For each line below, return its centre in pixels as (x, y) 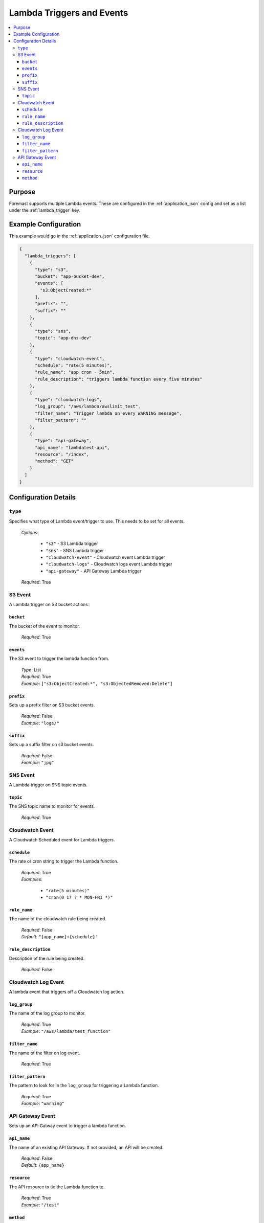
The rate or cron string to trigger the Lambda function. (64, 861)
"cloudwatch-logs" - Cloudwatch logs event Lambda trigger (109, 564)
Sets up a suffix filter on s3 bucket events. (52, 745)
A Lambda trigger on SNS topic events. (48, 785)
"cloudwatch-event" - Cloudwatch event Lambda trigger (106, 557)
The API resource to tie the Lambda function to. (57, 1187)
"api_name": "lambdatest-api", (72, 447)
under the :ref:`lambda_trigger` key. (45, 210)
